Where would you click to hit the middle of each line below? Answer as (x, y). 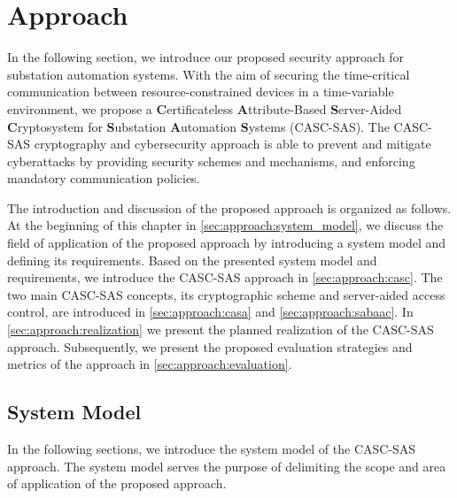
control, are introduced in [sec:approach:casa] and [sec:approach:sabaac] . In (210, 312)
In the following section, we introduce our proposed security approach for (206, 57)
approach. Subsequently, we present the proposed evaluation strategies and (210, 346)
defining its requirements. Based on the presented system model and (192, 260)
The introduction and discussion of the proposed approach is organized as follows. (229, 207)
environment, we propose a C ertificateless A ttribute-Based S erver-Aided (205, 108)
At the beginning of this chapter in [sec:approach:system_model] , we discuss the (225, 225)
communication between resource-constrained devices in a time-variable (201, 92)
